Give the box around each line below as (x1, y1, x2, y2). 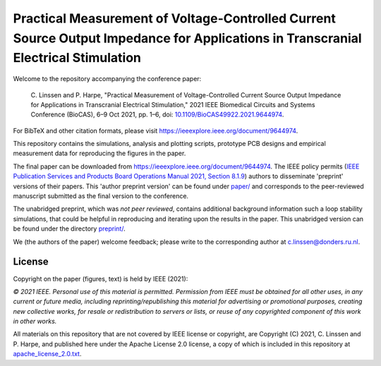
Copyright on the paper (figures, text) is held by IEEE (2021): (13, 274, 188, 283)
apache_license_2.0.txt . (13, 350, 82, 358)
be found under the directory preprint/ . (13, 224, 126, 233)
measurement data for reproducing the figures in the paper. (13, 149, 186, 158)
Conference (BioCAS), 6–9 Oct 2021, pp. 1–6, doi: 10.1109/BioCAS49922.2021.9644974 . (30, 110, 284, 119)
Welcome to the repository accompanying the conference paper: (13, 75, 202, 83)
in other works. (13, 317, 57, 326)
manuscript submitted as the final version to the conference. (13, 192, 189, 200)
